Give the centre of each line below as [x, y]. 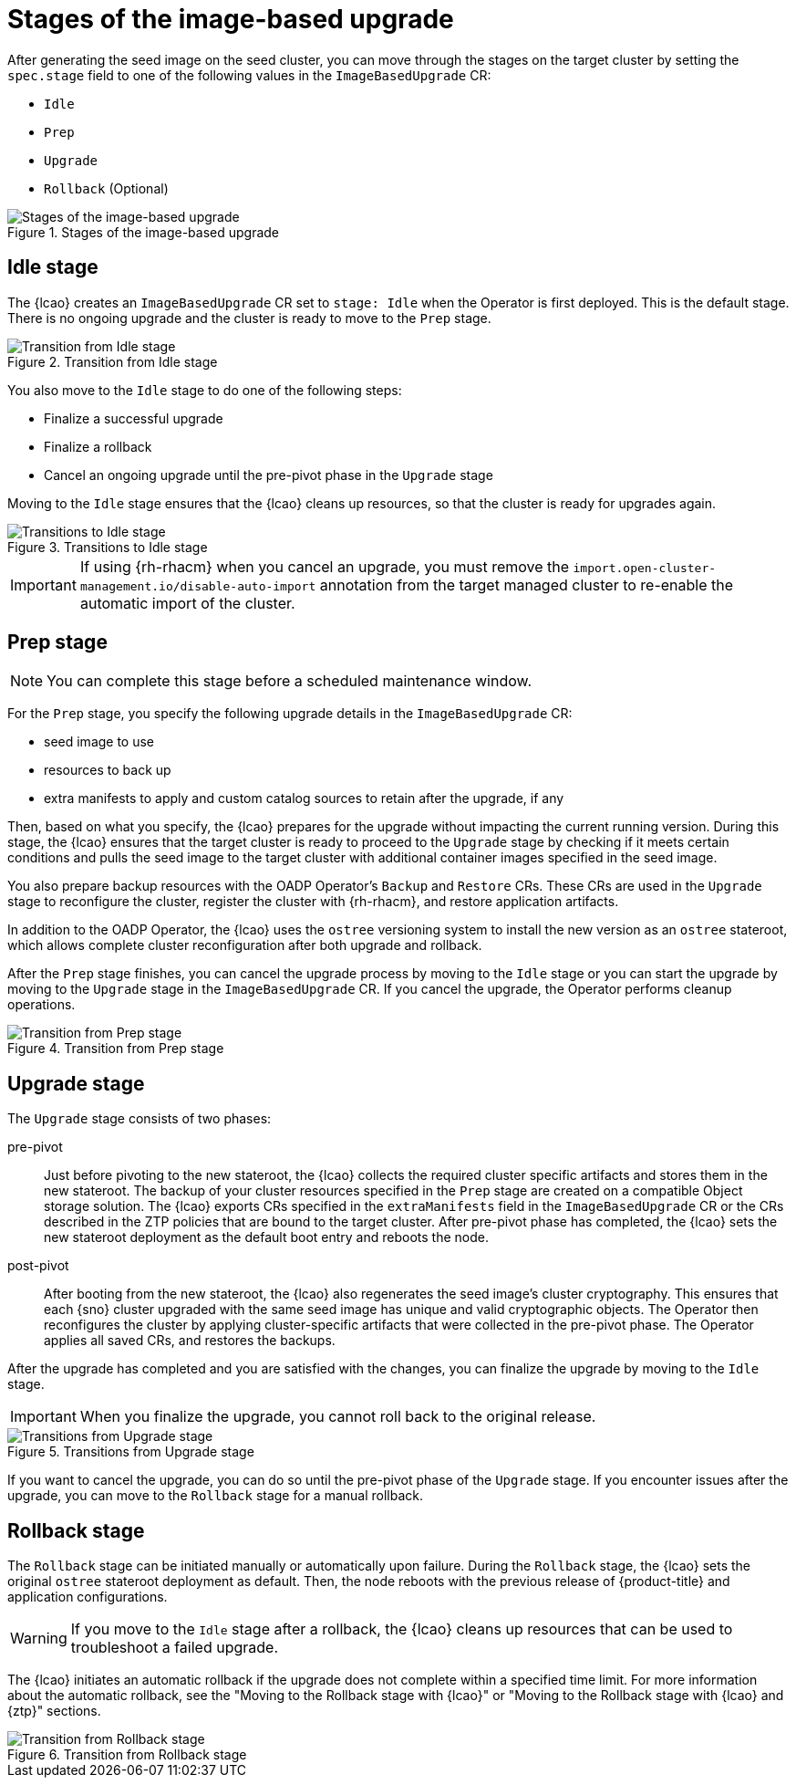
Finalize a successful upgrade [134, 418]
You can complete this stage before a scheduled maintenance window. [289, 681]
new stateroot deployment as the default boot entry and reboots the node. [266, 1237]
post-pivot [38, 1266]
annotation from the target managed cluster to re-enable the [527, 585]
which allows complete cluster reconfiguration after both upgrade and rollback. [245, 945]
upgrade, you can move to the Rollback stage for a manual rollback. [215, 1496]
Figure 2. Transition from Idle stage [113, 361]
